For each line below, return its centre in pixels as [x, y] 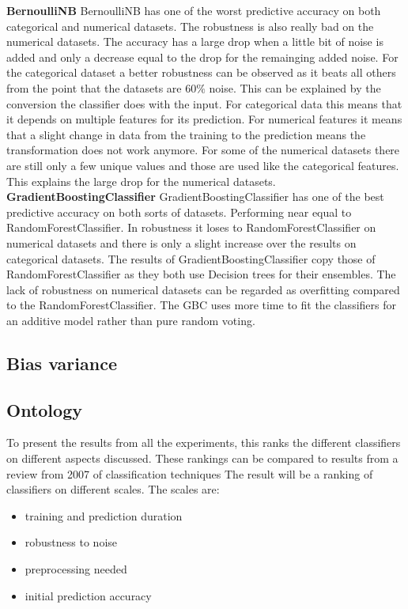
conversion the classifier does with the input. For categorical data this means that [204, 103]
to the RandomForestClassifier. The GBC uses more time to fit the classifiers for [201, 305]
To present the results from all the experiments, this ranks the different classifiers [204, 443]
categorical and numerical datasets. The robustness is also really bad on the [190, 26]
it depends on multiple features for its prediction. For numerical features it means [204, 119]
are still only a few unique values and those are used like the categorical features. [203, 165]
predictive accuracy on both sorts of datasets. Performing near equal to [179, 212]
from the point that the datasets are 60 [102, 87]
